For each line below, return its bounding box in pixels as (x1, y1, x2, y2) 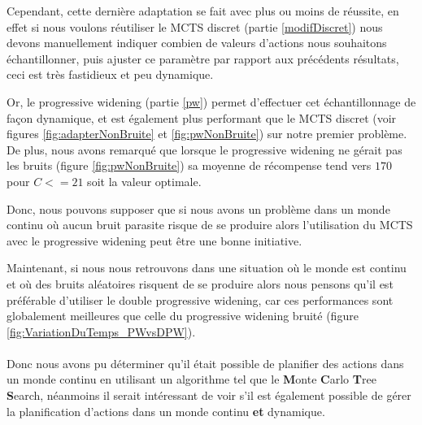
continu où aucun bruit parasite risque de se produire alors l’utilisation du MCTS (7, 216, 413, 233)
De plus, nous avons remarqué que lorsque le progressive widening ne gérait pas (7, 141, 402, 158)
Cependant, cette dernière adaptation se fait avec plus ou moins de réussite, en (7, 2, 399, 19)
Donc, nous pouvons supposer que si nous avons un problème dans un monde (7, 200, 390, 217)
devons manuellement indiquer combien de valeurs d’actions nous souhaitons (7, 34, 387, 51)
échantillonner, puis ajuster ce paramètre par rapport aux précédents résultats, (7, 50, 399, 67)
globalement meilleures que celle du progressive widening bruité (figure (7, 307, 359, 324)
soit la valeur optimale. (87, 172, 202, 189)
